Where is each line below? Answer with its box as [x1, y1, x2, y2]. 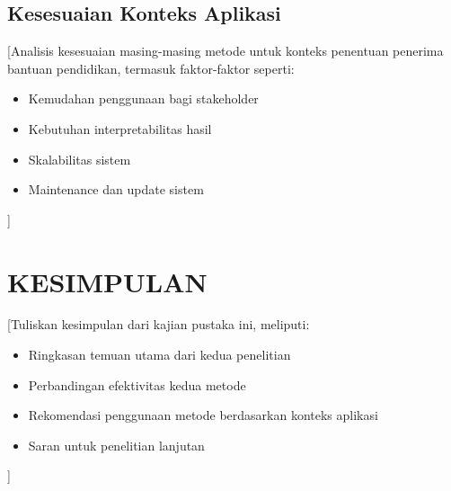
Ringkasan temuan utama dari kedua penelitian [28, 345, 291, 364]
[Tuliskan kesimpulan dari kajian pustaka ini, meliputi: [7, 315, 310, 334]
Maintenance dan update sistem [28, 180, 204, 199]
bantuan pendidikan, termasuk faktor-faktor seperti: [7, 58, 295, 77]
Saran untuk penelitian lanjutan [28, 435, 205, 454]
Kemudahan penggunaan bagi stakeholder [28, 89, 259, 108]
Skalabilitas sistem [28, 149, 131, 168]
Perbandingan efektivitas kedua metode [28, 375, 246, 394]
